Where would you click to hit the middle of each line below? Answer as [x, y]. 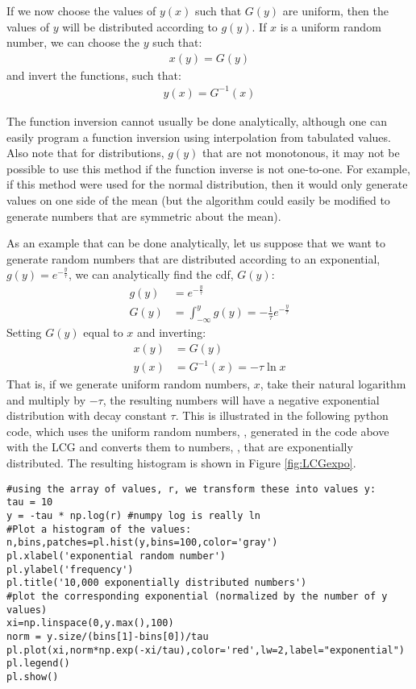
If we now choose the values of [81, 10]
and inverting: [171, 332]
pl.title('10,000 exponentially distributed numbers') [157, 583]
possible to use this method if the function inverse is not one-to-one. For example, [208, 168]
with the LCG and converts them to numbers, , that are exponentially [180, 447]
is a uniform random [331, 26]
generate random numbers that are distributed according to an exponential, [193, 258]
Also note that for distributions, [85, 153]
